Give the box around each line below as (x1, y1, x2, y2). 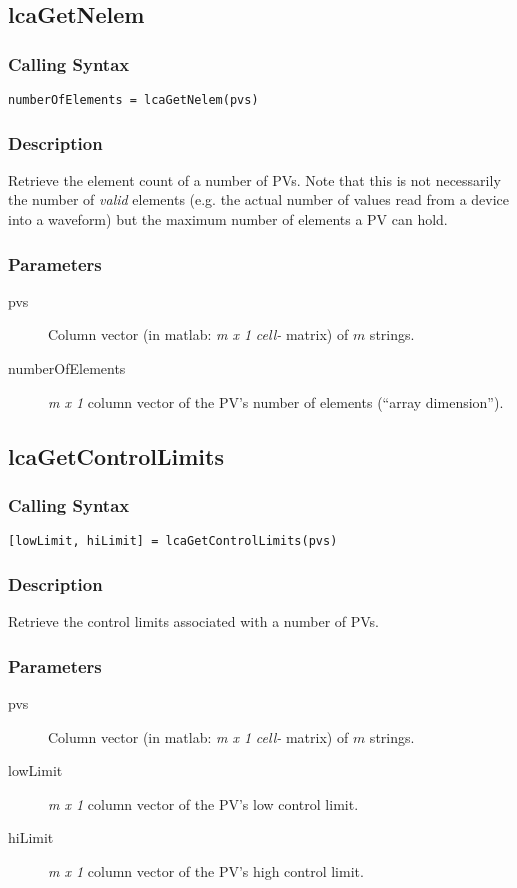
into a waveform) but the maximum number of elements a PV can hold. (8, 209, 448, 230)
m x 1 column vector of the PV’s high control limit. (48, 860, 364, 881)
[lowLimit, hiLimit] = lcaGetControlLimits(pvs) (8, 534, 338, 549)
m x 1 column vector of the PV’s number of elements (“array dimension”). (48, 391, 504, 412)
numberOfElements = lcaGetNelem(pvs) (8, 93, 259, 107)
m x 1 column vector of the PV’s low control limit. (48, 793, 359, 814)
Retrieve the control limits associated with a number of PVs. (8, 611, 380, 632)
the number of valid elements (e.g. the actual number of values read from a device (8, 189, 510, 210)
